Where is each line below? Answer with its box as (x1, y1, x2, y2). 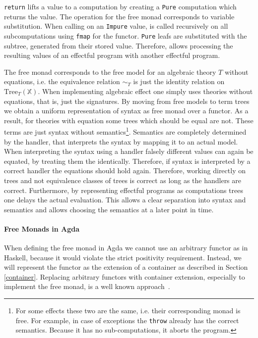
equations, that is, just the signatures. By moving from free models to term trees (4, 96, 250, 106)
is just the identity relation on (133, 76, 225, 87)
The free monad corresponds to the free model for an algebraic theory (4, 66, 216, 77)
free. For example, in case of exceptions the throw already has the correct (15, 315, 239, 325)
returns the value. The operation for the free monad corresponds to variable (4, 11, 235, 21)
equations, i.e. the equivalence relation (4, 76, 120, 87)
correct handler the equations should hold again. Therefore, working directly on (4, 165, 246, 176)
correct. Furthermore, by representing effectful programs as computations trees (4, 185, 244, 195)
